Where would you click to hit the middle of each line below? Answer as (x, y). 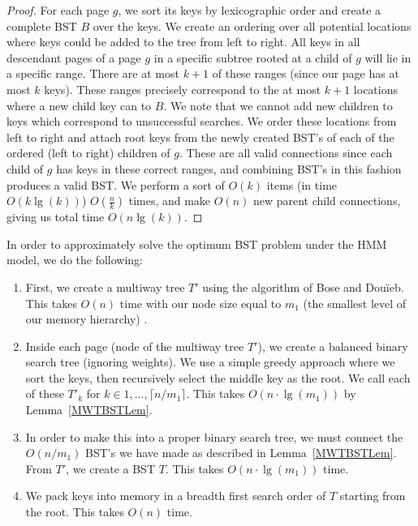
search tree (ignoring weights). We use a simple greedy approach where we (210, 362)
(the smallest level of (355, 303)
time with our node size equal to (200, 303)
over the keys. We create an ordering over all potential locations (252, 26)
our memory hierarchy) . (86, 319)
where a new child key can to (79, 105)
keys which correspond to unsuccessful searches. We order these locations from (202, 121)
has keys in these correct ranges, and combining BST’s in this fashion (229, 168)
